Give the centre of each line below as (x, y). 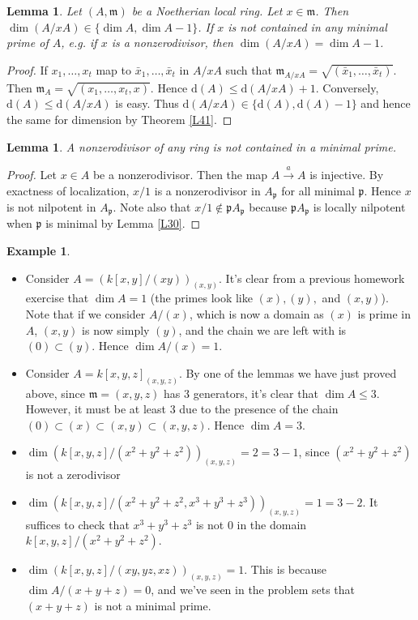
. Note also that (152, 206)
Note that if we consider (85, 314)
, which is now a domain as (256, 314)
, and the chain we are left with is (262, 329)
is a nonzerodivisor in (207, 190)
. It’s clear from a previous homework (312, 278)
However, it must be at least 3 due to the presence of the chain (182, 409)
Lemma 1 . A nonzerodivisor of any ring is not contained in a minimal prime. (201, 146)
